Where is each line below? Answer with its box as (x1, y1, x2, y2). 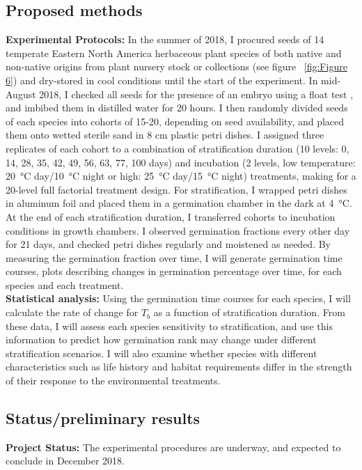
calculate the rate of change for (6, 305, 139, 320)
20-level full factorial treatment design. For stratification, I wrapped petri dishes (6, 182, 347, 196)
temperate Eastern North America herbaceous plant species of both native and (6, 45, 342, 60)
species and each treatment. (6, 277, 124, 292)
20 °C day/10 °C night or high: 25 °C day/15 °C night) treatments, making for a (6, 169, 356, 183)
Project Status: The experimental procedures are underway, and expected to (6, 439, 341, 454)
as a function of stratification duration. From (153, 305, 345, 320)
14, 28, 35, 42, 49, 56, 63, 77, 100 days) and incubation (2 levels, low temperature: (6, 155, 356, 169)
